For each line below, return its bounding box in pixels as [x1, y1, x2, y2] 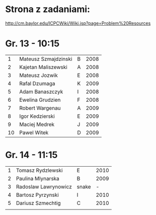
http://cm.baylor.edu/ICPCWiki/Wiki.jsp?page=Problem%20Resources [5, 20, 151, 26]
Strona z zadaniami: [5, 4, 91, 15]
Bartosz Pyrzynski [16, 191, 59, 198]
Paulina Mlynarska [16, 175, 59, 182]
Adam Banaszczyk [19, 88, 63, 95]
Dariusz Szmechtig [16, 199, 61, 206]
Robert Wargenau [19, 104, 61, 111]
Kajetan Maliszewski [19, 63, 68, 70]
